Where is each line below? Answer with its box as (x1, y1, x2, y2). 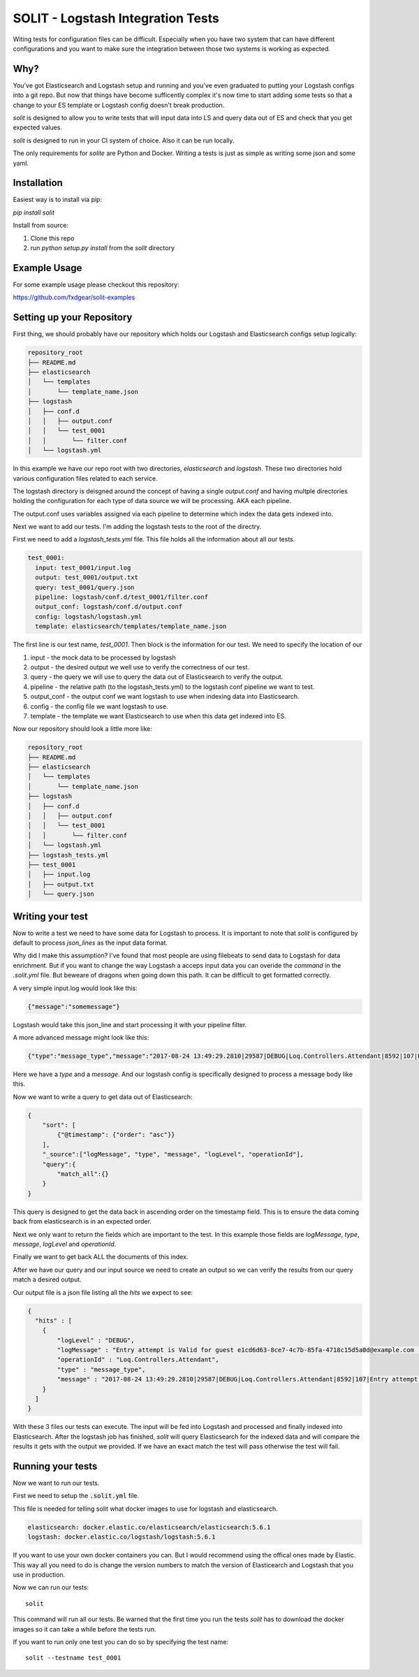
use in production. (13, 1571, 66, 1579)
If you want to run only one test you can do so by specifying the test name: (13, 1637, 228, 1646)
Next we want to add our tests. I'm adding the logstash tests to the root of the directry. (13, 523, 262, 531)
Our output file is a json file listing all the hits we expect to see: (13, 1288, 193, 1296)
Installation (13, 177, 63, 189)
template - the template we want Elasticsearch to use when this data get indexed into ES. (30, 711, 286, 720)
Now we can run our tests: (13, 1583, 89, 1592)
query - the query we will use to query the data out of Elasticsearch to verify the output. (30, 673, 284, 681)
